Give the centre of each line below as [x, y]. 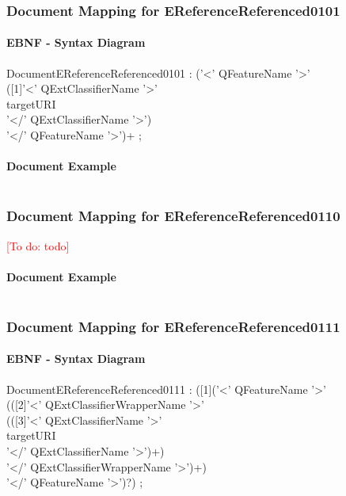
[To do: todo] [38, 245]
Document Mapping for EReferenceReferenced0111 [173, 326]
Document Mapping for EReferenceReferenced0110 [173, 216]
